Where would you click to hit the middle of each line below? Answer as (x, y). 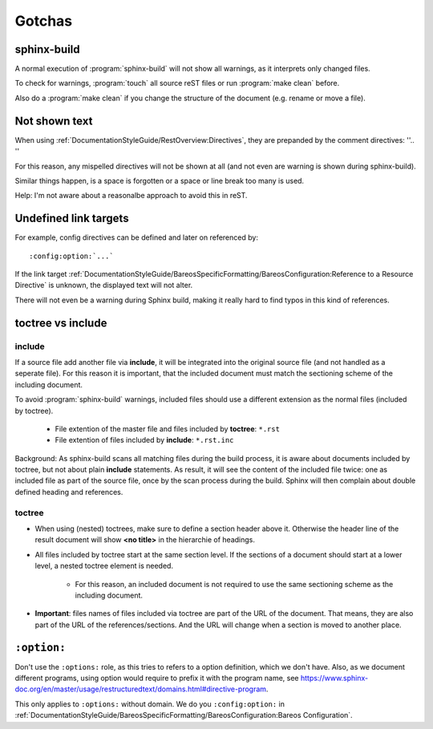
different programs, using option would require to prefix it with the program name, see (157, 678)
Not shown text (54, 121)
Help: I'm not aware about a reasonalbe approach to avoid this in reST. (131, 196)
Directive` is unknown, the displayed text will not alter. (104, 286)
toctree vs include (61, 323)
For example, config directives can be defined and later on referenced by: (136, 237)
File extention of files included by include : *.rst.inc (144, 440)
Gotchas (44, 21)
